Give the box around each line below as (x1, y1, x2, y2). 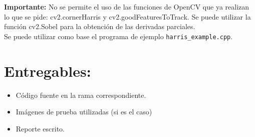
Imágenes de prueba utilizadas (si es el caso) (16, 106, 152, 117)
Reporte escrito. (16, 123, 65, 133)
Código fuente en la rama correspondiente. (16, 89, 146, 100)
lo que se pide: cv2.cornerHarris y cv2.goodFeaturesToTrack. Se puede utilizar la (4, 11, 251, 22)
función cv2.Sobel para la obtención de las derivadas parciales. (4, 21, 195, 32)
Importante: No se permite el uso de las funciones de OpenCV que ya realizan (4, 2, 249, 12)
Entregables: (4, 60, 91, 81)
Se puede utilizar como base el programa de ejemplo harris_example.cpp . (4, 31, 233, 41)
